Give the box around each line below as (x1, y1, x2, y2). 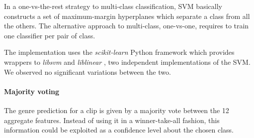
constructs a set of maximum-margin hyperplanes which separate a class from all (4, 10, 250, 21)
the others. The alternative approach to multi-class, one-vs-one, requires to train (4, 20, 249, 31)
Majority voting (4, 86, 60, 96)
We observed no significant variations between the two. (4, 66, 171, 77)
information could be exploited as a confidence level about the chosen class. (4, 125, 234, 135)
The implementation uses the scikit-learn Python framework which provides (4, 47, 235, 57)
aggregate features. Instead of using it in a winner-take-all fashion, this (4, 115, 220, 125)
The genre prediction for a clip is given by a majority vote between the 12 (4, 105, 229, 115)
